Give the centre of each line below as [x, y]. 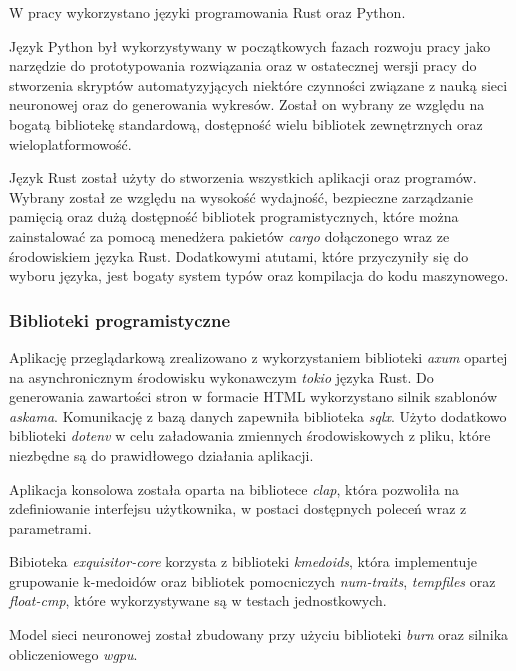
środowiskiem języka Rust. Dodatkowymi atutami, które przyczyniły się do [239, 255]
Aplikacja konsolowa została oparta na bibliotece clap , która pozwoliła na [234, 488]
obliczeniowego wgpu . [73, 653]
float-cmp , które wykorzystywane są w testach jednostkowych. [198, 600]
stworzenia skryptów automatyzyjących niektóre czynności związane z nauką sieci [258, 84]
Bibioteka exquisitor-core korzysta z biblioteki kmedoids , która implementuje [243, 561]
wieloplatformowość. [70, 143]
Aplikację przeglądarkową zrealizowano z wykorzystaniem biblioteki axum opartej [258, 356]
